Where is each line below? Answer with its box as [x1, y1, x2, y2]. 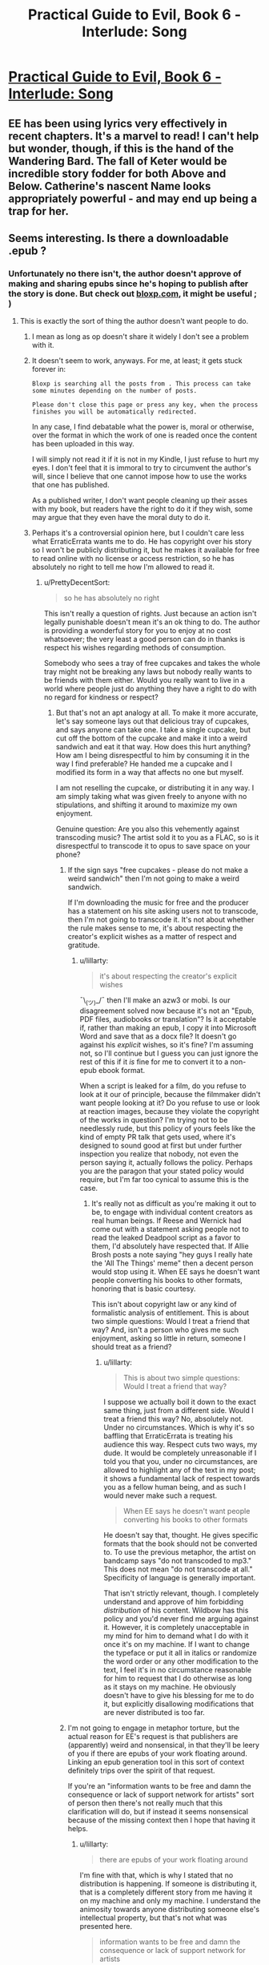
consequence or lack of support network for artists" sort [67, 1789, 255, 1800]
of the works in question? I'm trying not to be [79, 1116, 228, 1125]
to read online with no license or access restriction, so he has [31, 554, 235, 563]
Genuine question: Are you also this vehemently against [55, 824, 240, 834]
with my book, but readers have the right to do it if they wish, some [31, 504, 254, 514]
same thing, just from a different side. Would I [103, 1406, 254, 1415]
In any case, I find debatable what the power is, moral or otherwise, [31, 422, 255, 432]
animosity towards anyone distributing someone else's [79, 1905, 260, 1915]
